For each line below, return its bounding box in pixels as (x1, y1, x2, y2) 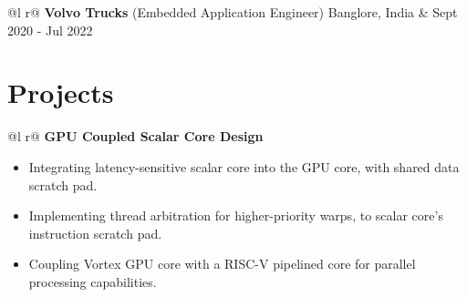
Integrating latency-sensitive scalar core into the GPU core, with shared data (28, 157, 460, 176)
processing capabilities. (28, 271, 157, 291)
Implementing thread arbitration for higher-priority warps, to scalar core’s (28, 206, 443, 225)
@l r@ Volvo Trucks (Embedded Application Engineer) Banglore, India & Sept (7, 3, 458, 21)
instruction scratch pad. (28, 223, 162, 242)
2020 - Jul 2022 (7, 20, 93, 39)
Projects (7, 74, 114, 111)
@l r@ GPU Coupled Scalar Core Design (7, 127, 264, 146)
